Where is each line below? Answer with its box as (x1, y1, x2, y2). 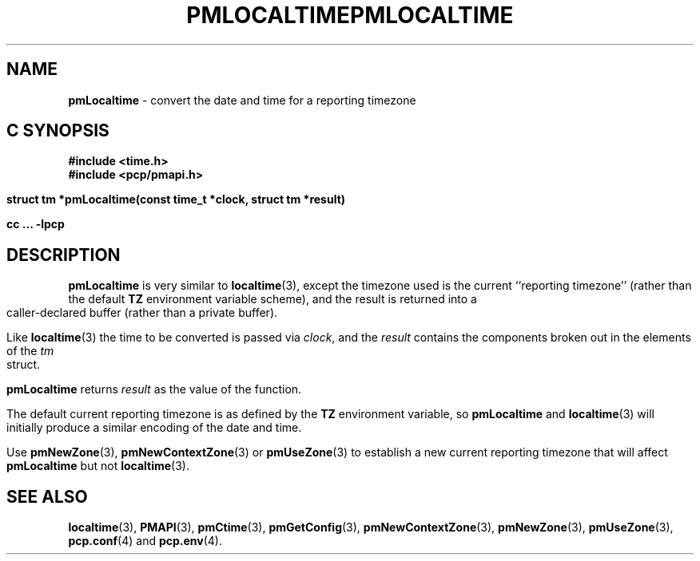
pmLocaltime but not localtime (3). (6, 459, 189, 473)
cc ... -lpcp (6, 217, 65, 231)
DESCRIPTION (6, 244, 121, 265)
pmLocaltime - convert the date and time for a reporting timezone (68, 93, 416, 107)
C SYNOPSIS (6, 120, 109, 141)
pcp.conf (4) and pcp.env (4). (68, 534, 222, 548)
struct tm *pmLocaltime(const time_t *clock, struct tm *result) (6, 192, 346, 207)
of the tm (6, 344, 54, 358)
